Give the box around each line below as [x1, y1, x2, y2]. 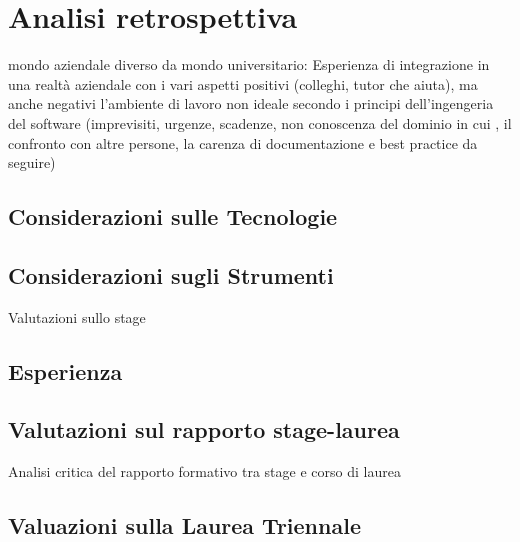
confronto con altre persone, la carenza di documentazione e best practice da [8, 132, 478, 153]
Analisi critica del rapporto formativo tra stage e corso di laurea [8, 461, 401, 482]
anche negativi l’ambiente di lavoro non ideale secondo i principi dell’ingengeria [8, 93, 494, 114]
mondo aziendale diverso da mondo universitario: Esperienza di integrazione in [8, 54, 490, 75]
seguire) [8, 152, 56, 173]
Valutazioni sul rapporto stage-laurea [8, 414, 400, 445]
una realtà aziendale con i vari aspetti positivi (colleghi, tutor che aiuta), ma [8, 73, 478, 94]
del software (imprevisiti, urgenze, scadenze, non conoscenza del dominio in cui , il [8, 112, 512, 133]
